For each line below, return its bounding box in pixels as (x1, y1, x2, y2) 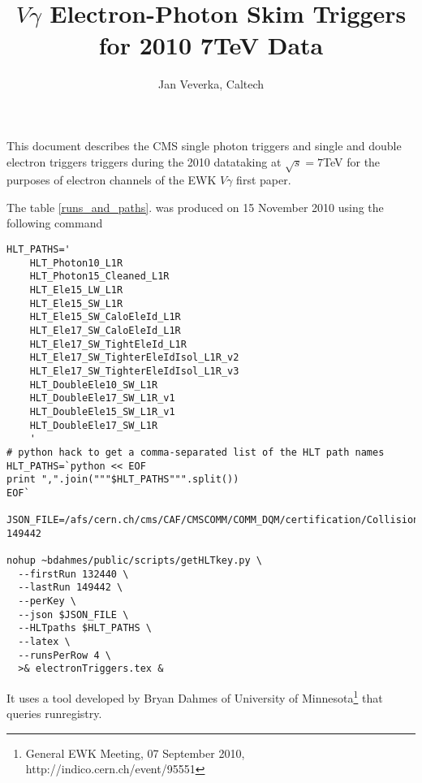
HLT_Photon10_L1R (29, 257, 123, 269)
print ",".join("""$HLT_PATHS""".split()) (6, 474, 239, 486)
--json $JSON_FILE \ (18, 608, 129, 621)
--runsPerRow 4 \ (18, 649, 111, 661)
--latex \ (18, 636, 71, 648)
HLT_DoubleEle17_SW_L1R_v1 (29, 392, 175, 404)
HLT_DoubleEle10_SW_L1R (29, 379, 158, 391)
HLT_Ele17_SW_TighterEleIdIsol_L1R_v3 (29, 365, 239, 377)
